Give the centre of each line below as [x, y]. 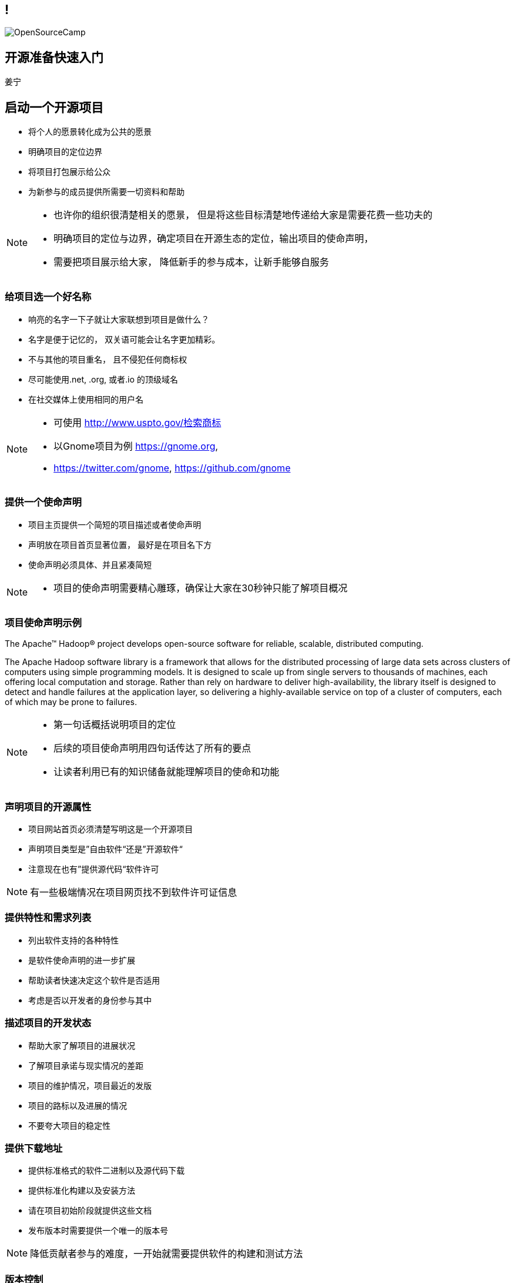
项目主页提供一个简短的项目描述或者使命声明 [115, 524]
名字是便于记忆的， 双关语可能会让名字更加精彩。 [124, 339]
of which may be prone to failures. [71, 702]
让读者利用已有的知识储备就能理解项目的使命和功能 [167, 772]
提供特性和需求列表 [48, 918]
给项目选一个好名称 [48, 297]
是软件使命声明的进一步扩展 [82, 960]
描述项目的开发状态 [48, 1023]
